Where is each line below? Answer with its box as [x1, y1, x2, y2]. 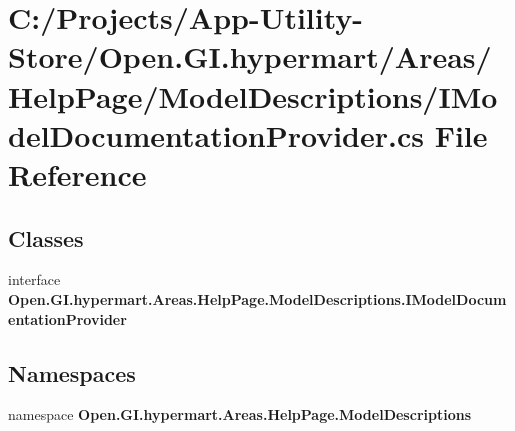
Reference [8, 153, 147, 194]
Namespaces [8, 357, 136, 388]
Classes [8, 222, 84, 253]
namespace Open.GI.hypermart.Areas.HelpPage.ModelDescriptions [8, 404, 471, 425]
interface [8, 269, 61, 290]
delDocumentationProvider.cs [8, 114, 424, 155]
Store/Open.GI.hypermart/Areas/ [8, 36, 492, 77]
